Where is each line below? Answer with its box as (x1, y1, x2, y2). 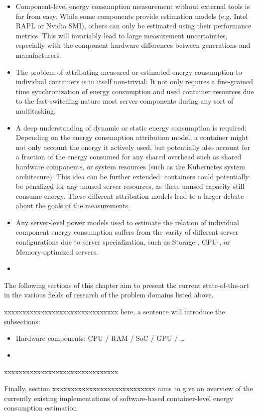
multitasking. (15, 105, 56, 116)
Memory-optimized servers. (15, 246, 98, 257)
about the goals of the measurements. (15, 200, 130, 211)
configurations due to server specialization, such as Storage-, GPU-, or (15, 237, 230, 247)
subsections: (4, 316, 40, 326)
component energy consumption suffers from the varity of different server (15, 227, 239, 237)
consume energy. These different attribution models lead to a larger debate (15, 190, 244, 201)
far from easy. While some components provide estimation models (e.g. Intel (15, 10, 248, 21)
